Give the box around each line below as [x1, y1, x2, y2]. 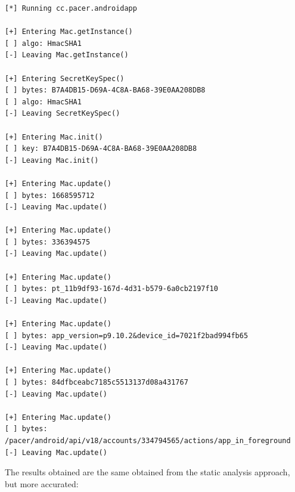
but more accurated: [5, 477, 79, 490]
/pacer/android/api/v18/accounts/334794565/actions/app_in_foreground [5, 436, 291, 445]
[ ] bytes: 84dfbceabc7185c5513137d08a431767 [5, 378, 188, 386]
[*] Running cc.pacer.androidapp [5, 4, 137, 13]
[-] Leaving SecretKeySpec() [5, 109, 120, 118]
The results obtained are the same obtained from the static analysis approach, [5, 466, 290, 478]
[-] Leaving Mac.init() [5, 156, 99, 165]
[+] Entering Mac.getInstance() [5, 27, 133, 36]
